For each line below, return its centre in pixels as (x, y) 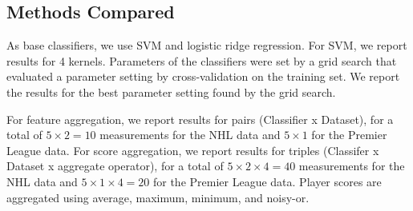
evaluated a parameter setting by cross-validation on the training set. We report (203, 76)
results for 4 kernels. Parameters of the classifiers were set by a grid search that (202, 60)
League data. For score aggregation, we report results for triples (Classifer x (193, 150)
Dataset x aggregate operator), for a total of (115, 166)
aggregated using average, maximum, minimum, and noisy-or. (158, 197)
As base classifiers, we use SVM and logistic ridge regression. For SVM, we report (207, 45)
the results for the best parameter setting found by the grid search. (171, 92)
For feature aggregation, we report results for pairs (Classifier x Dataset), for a (200, 119)
